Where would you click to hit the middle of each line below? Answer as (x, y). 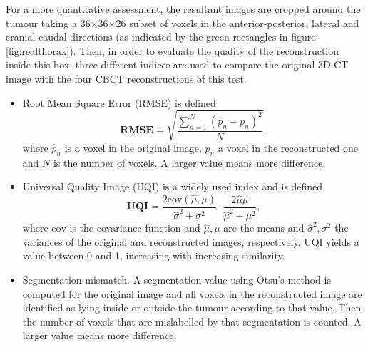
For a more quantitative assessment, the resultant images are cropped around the (183, 9)
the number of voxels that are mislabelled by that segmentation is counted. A (192, 321)
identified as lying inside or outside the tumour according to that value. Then (192, 307)
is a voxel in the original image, (133, 147)
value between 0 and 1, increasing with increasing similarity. (154, 255)
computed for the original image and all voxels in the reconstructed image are (192, 293)
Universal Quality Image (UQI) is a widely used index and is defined (173, 186)
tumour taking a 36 (48, 22)
